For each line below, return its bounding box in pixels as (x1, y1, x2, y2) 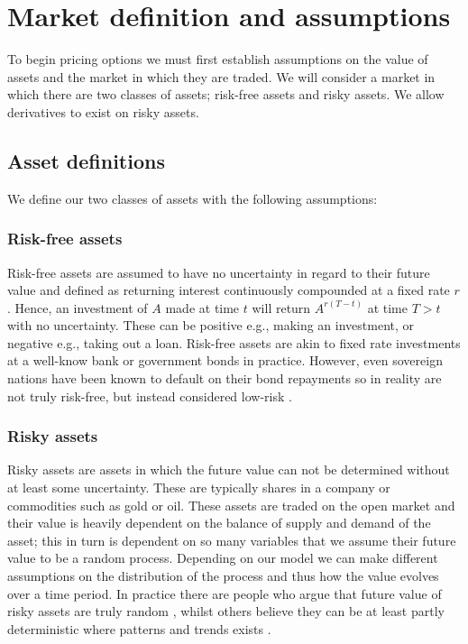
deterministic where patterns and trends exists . (7, 619, 271, 638)
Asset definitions (7, 146, 165, 174)
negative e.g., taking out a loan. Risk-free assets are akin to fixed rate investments (7, 333, 461, 352)
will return (252, 298, 311, 317)
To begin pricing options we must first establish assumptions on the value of (7, 50, 428, 69)
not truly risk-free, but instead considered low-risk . (7, 386, 292, 405)
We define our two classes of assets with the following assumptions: (7, 189, 378, 207)
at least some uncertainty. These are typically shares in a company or (7, 478, 390, 497)
